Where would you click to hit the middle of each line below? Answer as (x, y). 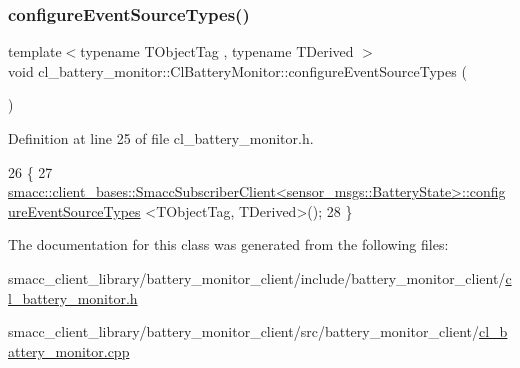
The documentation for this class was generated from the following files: (228, 244)
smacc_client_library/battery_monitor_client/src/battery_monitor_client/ (244, 331)
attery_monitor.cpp (69, 350)
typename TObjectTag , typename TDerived (217, 51)
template (35, 51)
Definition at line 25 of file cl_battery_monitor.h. (161, 138)
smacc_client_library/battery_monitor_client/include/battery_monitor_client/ (257, 277)
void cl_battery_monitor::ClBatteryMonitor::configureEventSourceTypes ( (237, 70)
